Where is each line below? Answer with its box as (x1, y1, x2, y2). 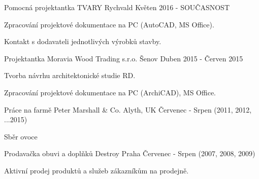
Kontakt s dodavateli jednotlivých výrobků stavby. (4, 36, 161, 47)
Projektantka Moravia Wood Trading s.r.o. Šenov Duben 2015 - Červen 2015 (4, 53, 243, 63)
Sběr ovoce (4, 131, 38, 141)
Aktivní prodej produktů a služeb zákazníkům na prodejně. (4, 165, 189, 175)
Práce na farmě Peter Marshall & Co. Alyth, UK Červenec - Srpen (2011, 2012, (4, 104, 252, 115)
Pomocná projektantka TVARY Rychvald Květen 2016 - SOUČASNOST (4, 2, 230, 12)
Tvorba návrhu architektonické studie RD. (4, 70, 136, 81)
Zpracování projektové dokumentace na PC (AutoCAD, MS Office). (4, 19, 214, 29)
